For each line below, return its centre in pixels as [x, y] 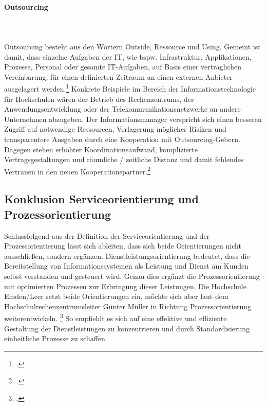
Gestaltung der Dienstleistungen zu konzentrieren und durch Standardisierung [127, 328]
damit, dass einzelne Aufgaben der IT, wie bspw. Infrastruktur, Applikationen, [128, 56]
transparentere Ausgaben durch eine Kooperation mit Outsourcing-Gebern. [122, 139]
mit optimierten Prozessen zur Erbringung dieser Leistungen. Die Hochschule [125, 286]
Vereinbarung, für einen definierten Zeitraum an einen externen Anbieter [118, 76]
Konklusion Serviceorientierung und [101, 199]
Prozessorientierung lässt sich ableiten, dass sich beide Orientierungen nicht [123, 246]
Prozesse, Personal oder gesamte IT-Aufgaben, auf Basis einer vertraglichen [123, 67]
